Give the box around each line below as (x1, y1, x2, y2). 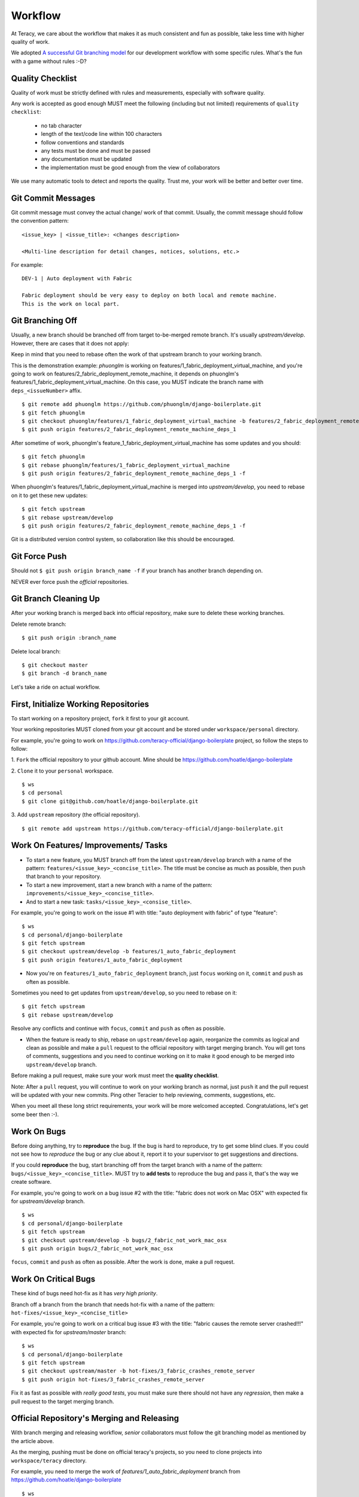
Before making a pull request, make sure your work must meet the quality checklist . (11, 1072, 219, 1079)
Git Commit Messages (11, 193, 96, 203)
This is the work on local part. (22, 300, 120, 307)
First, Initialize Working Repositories (11, 699, 150, 709)
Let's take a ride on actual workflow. (11, 683, 101, 690)
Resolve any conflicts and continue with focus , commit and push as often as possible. (11, 1025, 226, 1032)
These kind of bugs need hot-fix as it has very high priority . (11, 1290, 158, 1297)
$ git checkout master (22, 662, 89, 669)
